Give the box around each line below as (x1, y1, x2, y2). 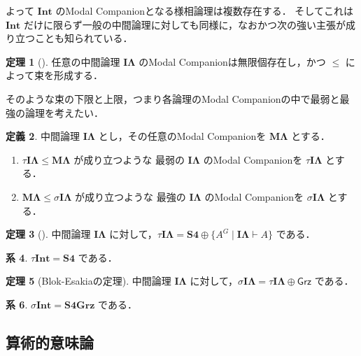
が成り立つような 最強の (75, 189, 186, 204)
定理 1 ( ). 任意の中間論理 (6, 54, 120, 69)
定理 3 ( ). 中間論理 (6, 227, 91, 241)
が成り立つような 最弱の (73, 152, 185, 166)
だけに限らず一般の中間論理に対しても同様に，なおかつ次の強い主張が (23, 17, 346, 31)
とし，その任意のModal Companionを (98, 129, 267, 143)
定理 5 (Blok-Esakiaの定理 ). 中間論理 (6, 273, 171, 288)
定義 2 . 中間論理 (6, 129, 80, 143)
